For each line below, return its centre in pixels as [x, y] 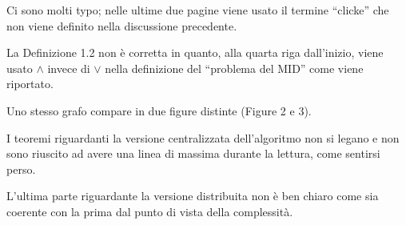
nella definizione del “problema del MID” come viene [234, 68]
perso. [21, 169]
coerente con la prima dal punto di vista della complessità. [150, 211]
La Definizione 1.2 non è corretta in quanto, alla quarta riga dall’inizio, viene [195, 52]
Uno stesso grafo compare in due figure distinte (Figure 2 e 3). [159, 110]
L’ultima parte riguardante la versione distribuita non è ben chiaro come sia [193, 196]
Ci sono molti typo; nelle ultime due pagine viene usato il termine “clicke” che [198, 10]
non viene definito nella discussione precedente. [122, 25]
